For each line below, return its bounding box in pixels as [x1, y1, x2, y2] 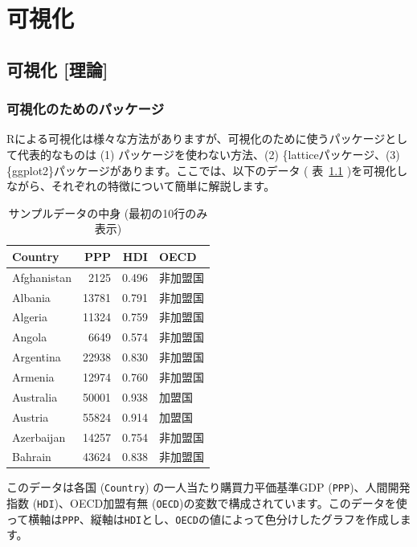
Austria [12, 408, 49, 425]
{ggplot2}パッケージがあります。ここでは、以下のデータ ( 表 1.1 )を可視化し [6, 161, 408, 178]
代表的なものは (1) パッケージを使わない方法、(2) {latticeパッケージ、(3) [17, 145, 400, 162]
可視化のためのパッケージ [6, 99, 164, 119]
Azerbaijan [12, 428, 66, 445]
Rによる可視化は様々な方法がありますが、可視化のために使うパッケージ [6, 130, 386, 147]
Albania [12, 288, 51, 305]
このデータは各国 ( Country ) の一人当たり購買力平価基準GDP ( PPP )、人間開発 [6, 479, 411, 496]
